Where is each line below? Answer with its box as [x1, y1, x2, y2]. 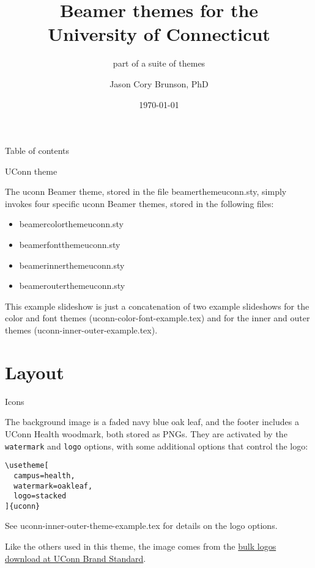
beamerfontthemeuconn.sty [19, 238, 120, 251]
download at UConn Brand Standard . [5, 552, 146, 564]
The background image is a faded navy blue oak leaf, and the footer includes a [5, 415, 299, 428]
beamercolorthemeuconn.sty [19, 217, 124, 230]
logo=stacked [13, 492, 67, 501]
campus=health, [13, 471, 75, 480]
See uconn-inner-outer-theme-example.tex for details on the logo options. [5, 519, 278, 532]
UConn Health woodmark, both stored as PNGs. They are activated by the [5, 427, 287, 440]
